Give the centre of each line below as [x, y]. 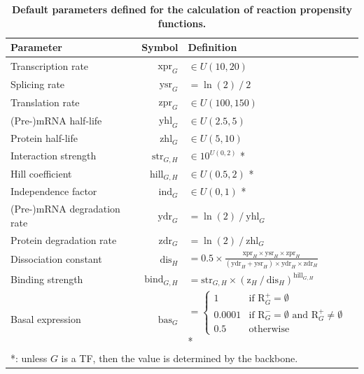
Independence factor [54, 191]
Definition [212, 47]
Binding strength [47, 279]
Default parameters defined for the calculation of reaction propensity [182, 9]
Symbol [160, 47]
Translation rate [45, 102]
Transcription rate [50, 65]
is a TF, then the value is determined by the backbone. [180, 358]
